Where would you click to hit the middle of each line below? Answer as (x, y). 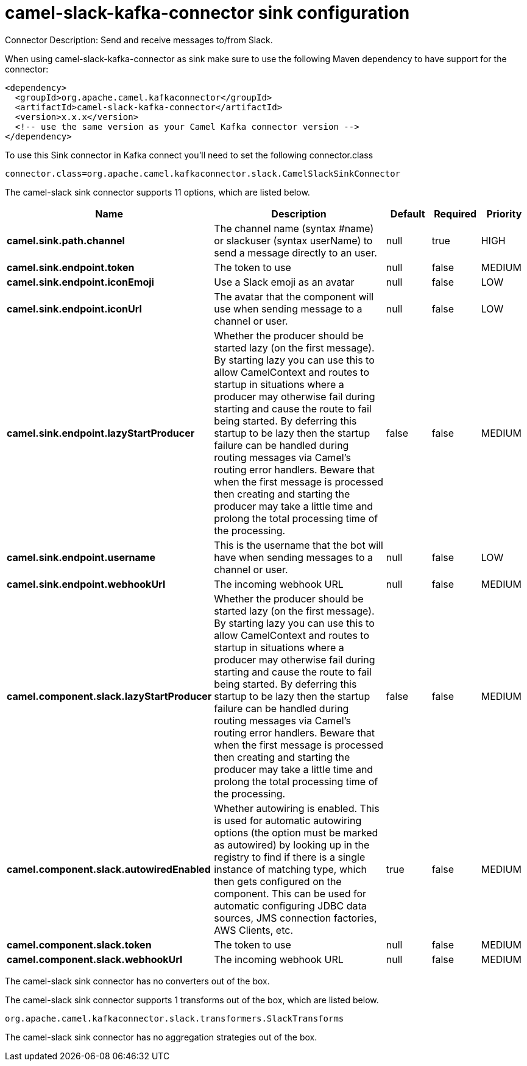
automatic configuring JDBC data (290, 905)
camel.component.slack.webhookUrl (95, 959)
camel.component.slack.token (79, 944)
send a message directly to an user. (295, 252)
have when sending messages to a (294, 557)
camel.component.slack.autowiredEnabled (109, 869)
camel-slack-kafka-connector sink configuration (207, 13)
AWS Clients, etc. (254, 930)
